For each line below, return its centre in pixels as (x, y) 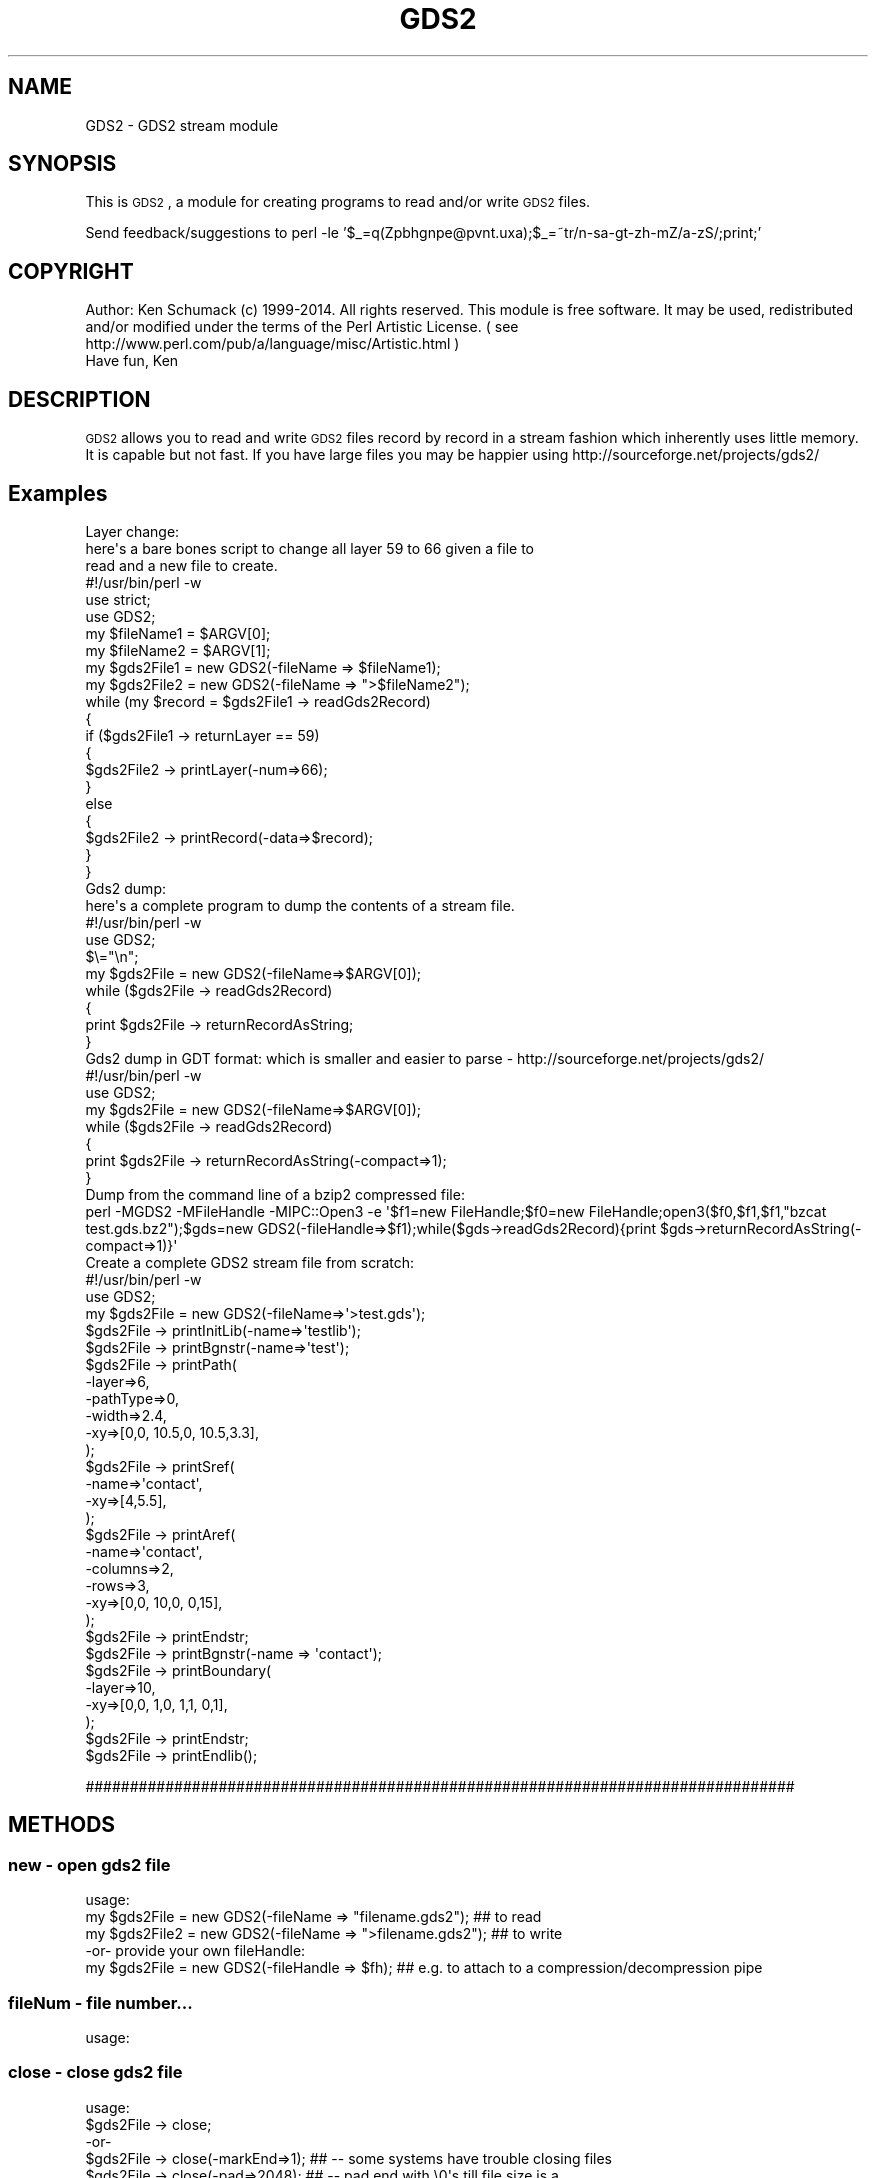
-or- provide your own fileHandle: (195, 1951)
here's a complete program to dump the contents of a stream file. (300, 905)
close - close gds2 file (95, 2072)
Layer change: (132, 531)
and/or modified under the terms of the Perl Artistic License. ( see (302, 327)
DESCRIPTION (79, 399)
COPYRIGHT (71, 271)
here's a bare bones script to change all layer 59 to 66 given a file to (309, 548)
